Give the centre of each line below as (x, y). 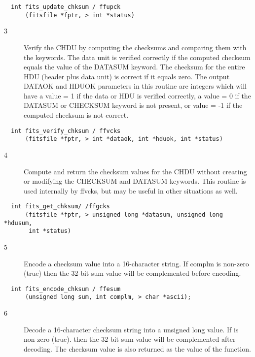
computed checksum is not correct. (76, 115)
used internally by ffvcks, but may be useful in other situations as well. (131, 190)
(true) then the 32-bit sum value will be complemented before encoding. (132, 273)
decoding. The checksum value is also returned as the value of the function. (137, 348)
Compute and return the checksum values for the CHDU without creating (135, 171)
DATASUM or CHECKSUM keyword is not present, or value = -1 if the (133, 105)
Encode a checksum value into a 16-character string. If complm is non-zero (136, 263)
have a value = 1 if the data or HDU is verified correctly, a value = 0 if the (137, 95)
